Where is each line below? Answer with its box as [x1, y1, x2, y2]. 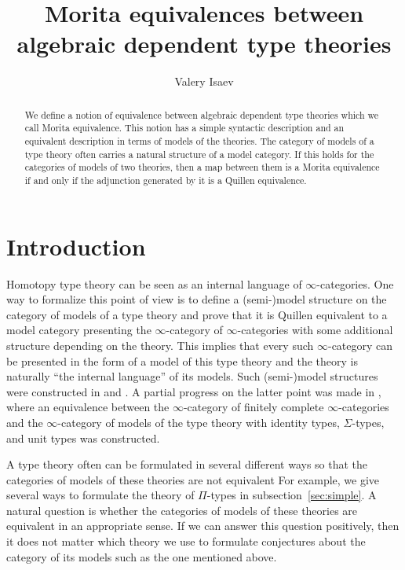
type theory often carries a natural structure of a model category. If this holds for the [24, 147, 374, 160]
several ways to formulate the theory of [6, 487, 195, 503]
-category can [327, 336, 393, 353]
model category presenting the [6, 322, 151, 338]
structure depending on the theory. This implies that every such [6, 336, 314, 353]
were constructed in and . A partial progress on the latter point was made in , [6, 383, 381, 399]
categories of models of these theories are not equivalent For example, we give [6, 471, 380, 487]
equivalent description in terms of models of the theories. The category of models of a [24, 134, 374, 148]
